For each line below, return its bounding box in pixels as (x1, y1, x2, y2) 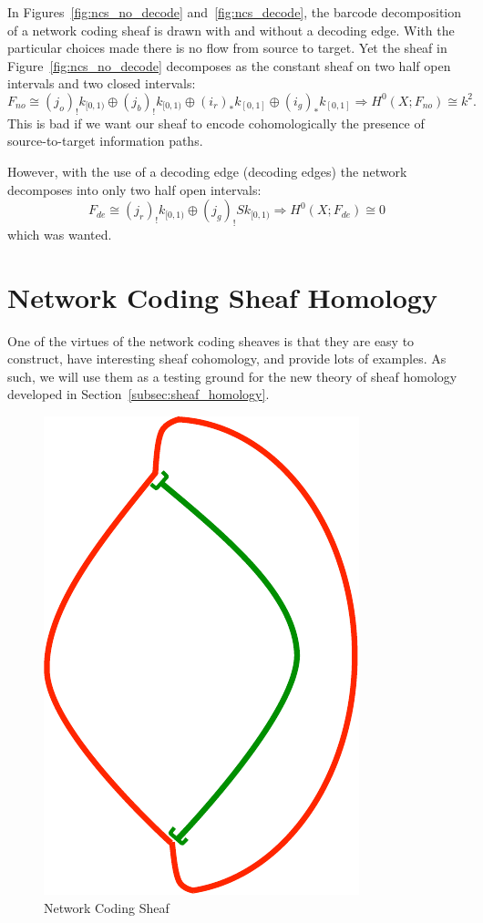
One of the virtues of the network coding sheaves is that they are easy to (7, 331, 415, 350)
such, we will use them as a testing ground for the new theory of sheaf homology (7, 366, 457, 385)
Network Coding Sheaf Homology (7, 278, 437, 315)
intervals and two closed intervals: (7, 74, 196, 93)
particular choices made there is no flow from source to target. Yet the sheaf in (7, 38, 447, 57)
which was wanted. (7, 224, 112, 243)
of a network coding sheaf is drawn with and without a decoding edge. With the (7, 20, 455, 39)
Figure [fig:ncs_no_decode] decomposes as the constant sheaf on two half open (7, 56, 451, 75)
